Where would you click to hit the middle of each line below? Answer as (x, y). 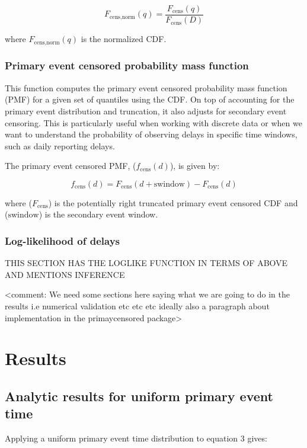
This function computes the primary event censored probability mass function (146, 87)
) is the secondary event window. (98, 214)
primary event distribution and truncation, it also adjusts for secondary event (146, 111)
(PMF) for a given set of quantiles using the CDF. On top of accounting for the (150, 99)
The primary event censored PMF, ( (71, 166)
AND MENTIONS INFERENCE (65, 274)
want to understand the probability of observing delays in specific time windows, (151, 134)
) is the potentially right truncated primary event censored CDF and (173, 202)
